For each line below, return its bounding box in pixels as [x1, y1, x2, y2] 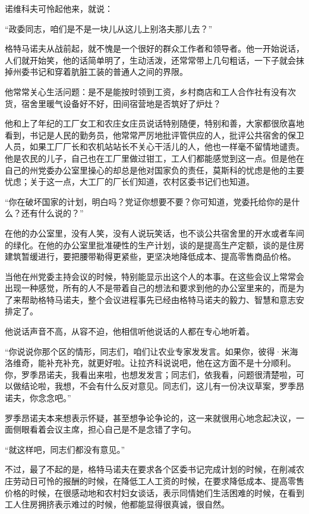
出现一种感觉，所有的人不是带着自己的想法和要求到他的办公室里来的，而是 [5, 282, 296, 294]
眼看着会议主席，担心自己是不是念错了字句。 [21, 423, 196, 436]
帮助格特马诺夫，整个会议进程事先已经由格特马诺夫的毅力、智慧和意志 [21, 293, 296, 305]
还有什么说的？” [21, 207, 84, 219]
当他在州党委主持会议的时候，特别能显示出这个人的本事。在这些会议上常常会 [5, 270, 304, 282]
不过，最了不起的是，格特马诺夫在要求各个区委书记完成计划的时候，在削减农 [5, 463, 304, 475]
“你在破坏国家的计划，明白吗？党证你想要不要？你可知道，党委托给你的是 [5, 195, 292, 207]
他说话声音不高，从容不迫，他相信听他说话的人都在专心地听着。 [5, 325, 254, 338]
